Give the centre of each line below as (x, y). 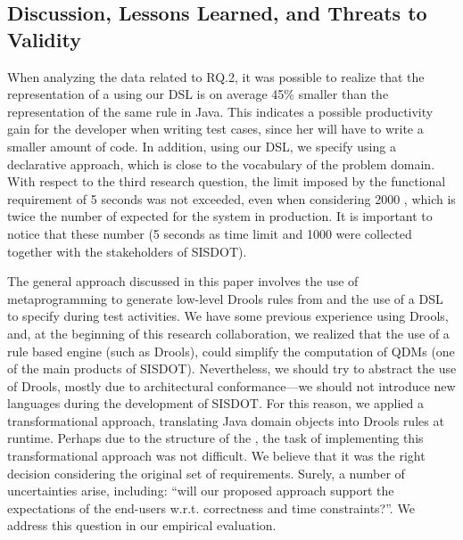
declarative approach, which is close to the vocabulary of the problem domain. (221, 164)
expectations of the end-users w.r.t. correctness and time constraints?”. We (211, 507)
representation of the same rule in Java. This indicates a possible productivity (220, 111)
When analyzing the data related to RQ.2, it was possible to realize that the (216, 76)
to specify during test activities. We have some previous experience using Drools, (228, 316)
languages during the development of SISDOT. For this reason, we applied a (216, 403)
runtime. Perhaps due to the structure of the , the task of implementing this (215, 438)
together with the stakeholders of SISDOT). (127, 251)
